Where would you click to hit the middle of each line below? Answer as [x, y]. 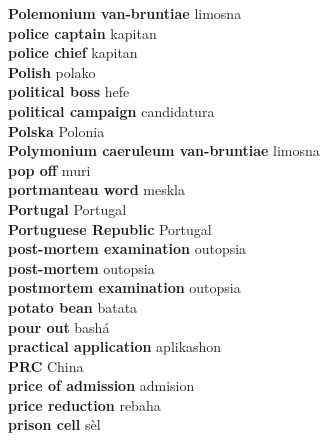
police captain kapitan [82, 32]
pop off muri [49, 169]
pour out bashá [59, 326]
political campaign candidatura [111, 110]
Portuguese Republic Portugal [110, 228]
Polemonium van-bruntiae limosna [125, 13]
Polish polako [52, 71]
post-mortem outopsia [81, 267]
